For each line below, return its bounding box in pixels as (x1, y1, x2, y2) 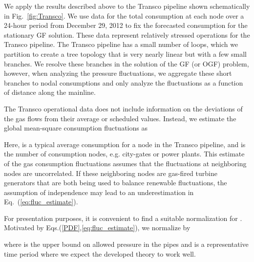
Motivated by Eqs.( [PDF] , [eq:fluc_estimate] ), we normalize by (4, 222, 190, 233)
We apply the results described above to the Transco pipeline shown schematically (4, 1, 250, 11)
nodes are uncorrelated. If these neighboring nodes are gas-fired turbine (4, 168, 217, 178)
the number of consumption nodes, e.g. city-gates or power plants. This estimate (4, 149, 245, 159)
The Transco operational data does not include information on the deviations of (4, 103, 243, 113)
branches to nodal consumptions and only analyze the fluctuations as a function (4, 77, 243, 87)
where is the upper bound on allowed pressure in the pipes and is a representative (4, 239, 249, 249)
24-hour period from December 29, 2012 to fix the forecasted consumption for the (4, 20, 248, 30)
